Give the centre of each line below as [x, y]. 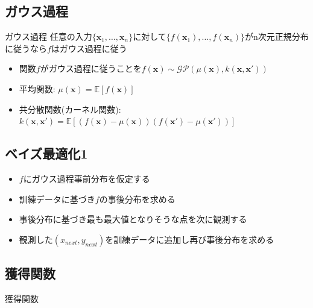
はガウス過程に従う [89, 48]
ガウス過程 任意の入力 [49, 36]
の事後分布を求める [137, 199]
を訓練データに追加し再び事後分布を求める [190, 239]
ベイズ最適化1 [46, 153]
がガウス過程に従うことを [91, 68]
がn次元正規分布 [277, 36]
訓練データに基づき [57, 199]
